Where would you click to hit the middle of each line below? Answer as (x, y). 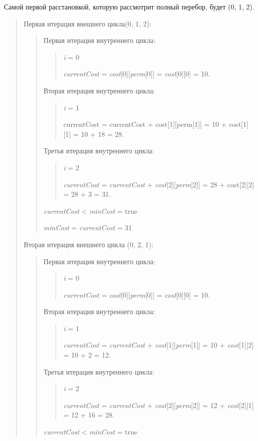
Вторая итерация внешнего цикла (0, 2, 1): (88, 244)
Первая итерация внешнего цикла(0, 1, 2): (87, 23)
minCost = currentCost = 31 (88, 227)
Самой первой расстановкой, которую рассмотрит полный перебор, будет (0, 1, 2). (129, 6)
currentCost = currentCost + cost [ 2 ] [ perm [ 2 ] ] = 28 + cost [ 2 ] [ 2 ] (159, 184)
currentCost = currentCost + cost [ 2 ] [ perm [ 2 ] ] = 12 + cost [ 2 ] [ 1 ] (159, 405)
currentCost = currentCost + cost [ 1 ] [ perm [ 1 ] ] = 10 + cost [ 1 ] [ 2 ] (159, 345)
